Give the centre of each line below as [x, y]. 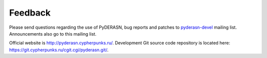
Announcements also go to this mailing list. [53, 34]
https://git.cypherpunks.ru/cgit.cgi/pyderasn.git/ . [59, 50]
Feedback [30, 13]
